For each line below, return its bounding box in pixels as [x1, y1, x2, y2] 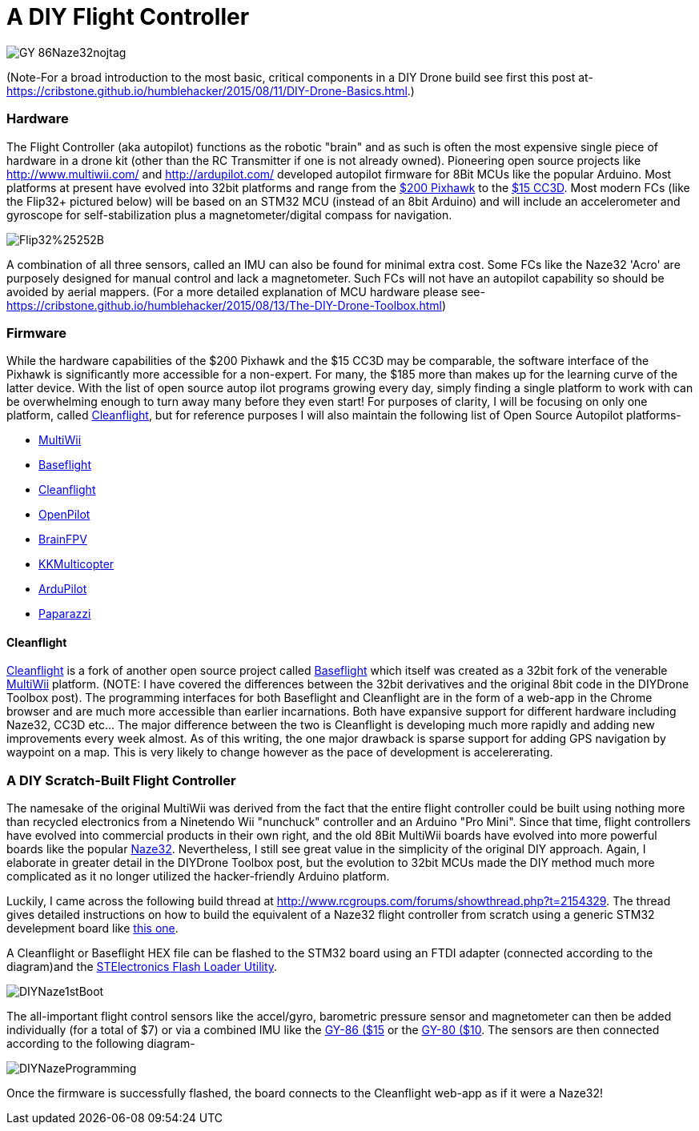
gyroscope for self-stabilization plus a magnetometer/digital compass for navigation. [6, 207, 452, 222]
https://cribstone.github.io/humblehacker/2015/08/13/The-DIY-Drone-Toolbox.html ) [6, 298, 446, 312]
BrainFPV [38, 532, 87, 547]
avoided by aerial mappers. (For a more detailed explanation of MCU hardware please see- [6, 284, 485, 299]
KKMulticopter [38, 557, 114, 572]
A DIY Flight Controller [6, 3, 250, 30]
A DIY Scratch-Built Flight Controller [6, 772, 236, 788]
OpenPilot [38, 507, 90, 522]
